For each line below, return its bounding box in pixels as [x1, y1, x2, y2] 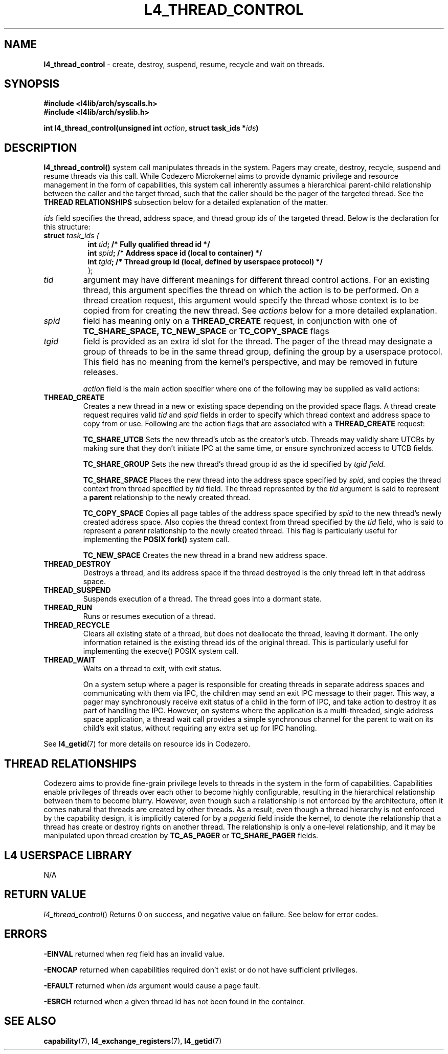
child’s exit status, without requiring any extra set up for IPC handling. [83, 724, 317, 733]
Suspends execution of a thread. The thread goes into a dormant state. [83, 594, 322, 604]
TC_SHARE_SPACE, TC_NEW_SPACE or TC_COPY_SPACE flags [83, 326, 329, 337]
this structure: [43, 222, 91, 232]
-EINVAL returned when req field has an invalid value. [43, 949, 225, 958]
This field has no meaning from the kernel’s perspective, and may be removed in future [83, 357, 418, 367]
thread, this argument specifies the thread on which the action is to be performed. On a [83, 285, 419, 296]
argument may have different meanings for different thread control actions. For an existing [83, 275, 430, 285]
